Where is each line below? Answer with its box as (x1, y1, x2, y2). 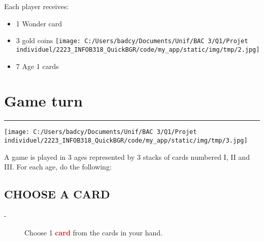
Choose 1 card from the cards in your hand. (24, 227, 162, 237)
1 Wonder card (16, 18, 62, 28)
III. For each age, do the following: (4, 161, 112, 172)
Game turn (4, 90, 83, 111)
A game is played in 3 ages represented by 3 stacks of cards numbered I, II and (4, 151, 250, 162)
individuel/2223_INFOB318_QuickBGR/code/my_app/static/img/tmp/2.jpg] (16, 46, 260, 53)
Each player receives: (4, 1, 69, 11)
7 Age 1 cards (16, 60, 59, 71)
